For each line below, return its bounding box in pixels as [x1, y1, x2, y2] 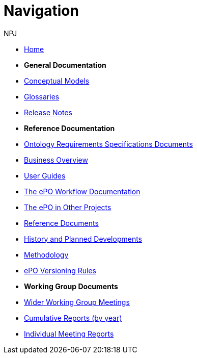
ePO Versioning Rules [24, 266, 96, 275]
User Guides [24, 171, 66, 180]
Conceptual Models [24, 76, 90, 85]
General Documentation [24, 60, 106, 69]
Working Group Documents [24, 282, 118, 291]
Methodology [24, 250, 69, 259]
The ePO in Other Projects [24, 202, 111, 212]
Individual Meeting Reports [24, 329, 114, 338]
